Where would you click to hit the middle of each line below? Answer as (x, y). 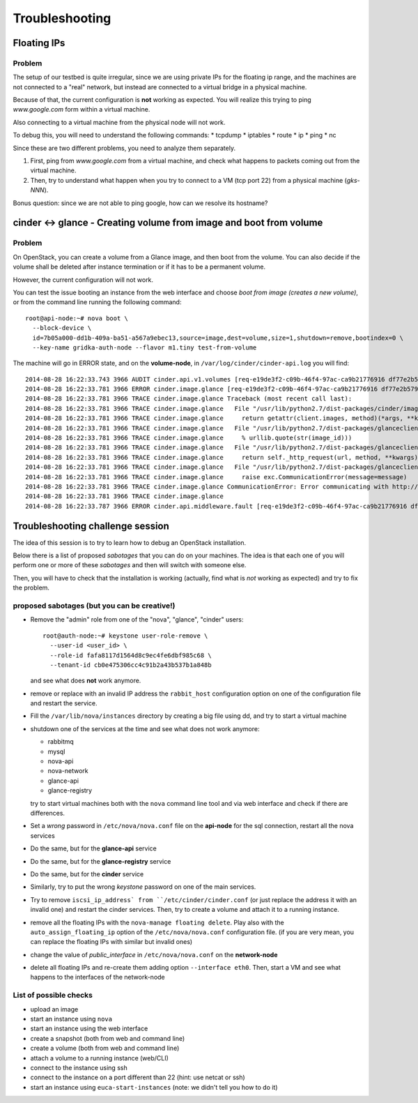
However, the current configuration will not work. (83, 280)
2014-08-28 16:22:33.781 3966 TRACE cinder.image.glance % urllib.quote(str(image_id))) (189, 438)
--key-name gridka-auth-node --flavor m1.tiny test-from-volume (145, 347)
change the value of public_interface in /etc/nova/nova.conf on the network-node (154, 954)
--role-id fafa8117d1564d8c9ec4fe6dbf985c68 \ (131, 655)
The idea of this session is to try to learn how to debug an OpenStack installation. (130, 542)
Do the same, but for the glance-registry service (101, 861)
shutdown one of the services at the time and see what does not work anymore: (145, 728)
